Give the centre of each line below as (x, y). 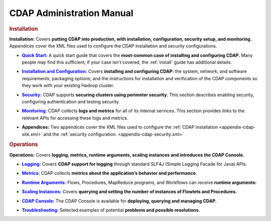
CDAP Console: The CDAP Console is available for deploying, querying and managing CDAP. (119, 201)
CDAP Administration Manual (71, 13)
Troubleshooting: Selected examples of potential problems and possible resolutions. (111, 210)
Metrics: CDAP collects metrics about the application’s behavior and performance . (109, 173)
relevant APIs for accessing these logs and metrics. (75, 118)
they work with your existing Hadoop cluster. (68, 86)
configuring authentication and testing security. (71, 101)
